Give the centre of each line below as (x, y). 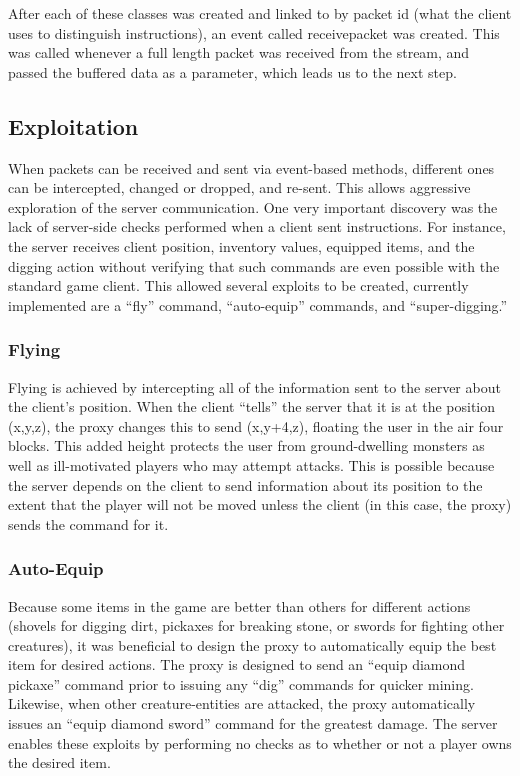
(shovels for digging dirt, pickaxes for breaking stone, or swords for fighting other (256, 625)
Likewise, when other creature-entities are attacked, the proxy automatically (242, 703)
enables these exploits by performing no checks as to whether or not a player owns (260, 742)
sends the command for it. (88, 523)
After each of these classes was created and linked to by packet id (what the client (260, 13)
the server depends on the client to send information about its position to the (245, 484)
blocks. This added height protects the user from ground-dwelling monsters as (246, 445)
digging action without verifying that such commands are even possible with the (254, 265)
